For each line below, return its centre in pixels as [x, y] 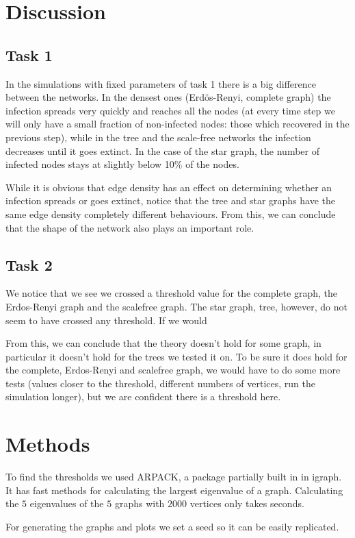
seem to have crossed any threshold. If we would [106, 320]
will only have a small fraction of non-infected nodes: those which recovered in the [177, 124]
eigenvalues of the [67, 503]
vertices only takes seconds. [247, 503]
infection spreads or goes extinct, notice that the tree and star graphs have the [171, 200]
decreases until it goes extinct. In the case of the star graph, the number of [163, 150]
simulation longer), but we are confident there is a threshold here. [143, 396]
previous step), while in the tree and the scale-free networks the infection [158, 137]
